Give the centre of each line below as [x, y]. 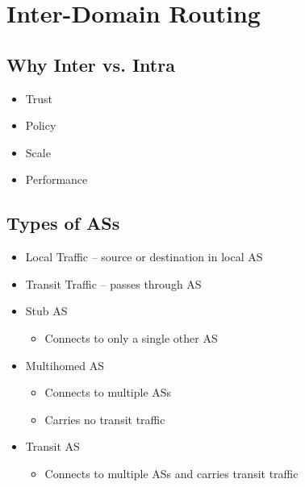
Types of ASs [63, 223]
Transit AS [52, 446]
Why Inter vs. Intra [91, 64]
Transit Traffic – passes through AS [113, 283]
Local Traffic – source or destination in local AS [144, 257]
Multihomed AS [65, 365]
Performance [56, 179]
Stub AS [46, 311]
